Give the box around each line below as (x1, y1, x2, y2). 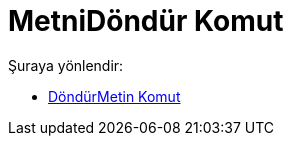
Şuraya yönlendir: (8, 56, 124, 74)
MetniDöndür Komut (8, 4, 284, 38)
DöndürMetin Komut (48, 87, 181, 105)
